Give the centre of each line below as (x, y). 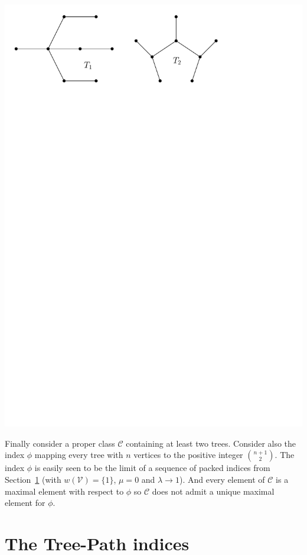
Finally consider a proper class (60, 443)
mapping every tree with (79, 455)
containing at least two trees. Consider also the (211, 443)
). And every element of (222, 479)
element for (25, 503)
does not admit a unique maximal (213, 491)
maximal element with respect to (64, 491)
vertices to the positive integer (188, 455)
